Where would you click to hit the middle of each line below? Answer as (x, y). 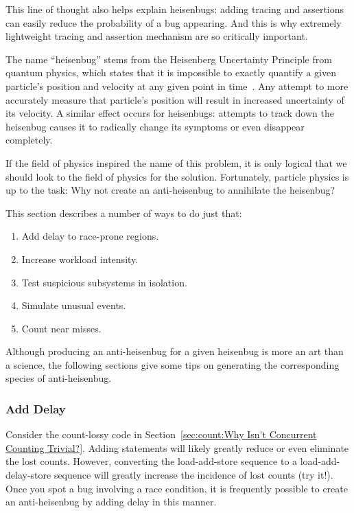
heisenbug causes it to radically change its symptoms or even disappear (155, 126)
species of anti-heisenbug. (59, 378)
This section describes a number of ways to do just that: (124, 213)
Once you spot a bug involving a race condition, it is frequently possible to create (177, 488)
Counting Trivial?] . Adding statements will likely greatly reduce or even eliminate (177, 447)
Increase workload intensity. (80, 259)
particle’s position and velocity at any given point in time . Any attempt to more (177, 85)
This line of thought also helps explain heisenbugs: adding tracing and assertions (175, 9)
